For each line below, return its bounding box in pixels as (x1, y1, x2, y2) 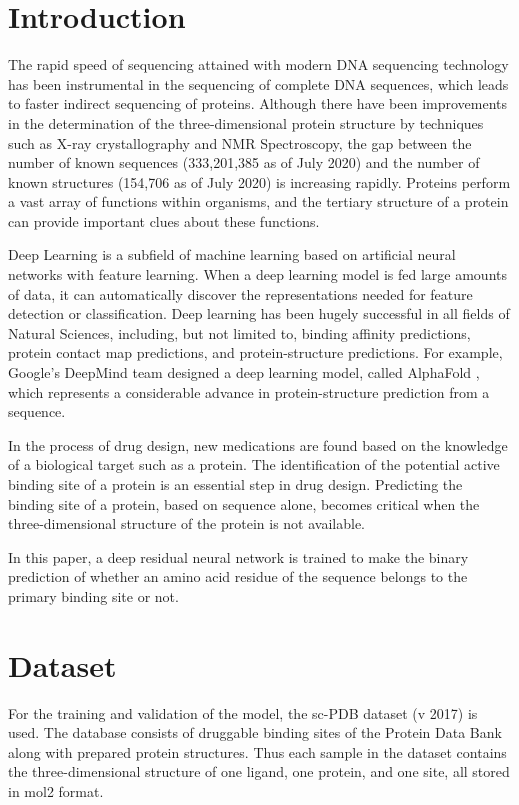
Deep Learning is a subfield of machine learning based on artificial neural (8, 244, 456, 265)
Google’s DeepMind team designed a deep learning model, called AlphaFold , (8, 362, 480, 383)
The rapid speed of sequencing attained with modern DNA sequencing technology (8, 54, 509, 75)
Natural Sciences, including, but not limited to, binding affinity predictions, (8, 322, 471, 343)
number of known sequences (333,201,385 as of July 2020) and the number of (8, 152, 480, 173)
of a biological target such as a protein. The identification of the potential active (8, 454, 500, 475)
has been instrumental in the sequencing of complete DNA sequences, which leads (8, 73, 509, 94)
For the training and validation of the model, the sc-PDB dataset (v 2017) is (8, 702, 478, 723)
